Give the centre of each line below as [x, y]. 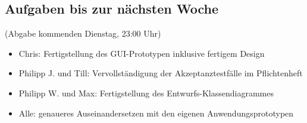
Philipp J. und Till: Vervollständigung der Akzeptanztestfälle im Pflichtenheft [161, 73]
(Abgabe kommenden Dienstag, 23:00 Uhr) [83, 33]
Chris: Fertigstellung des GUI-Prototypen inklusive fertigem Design [142, 53]
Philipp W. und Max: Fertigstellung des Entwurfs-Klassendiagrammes [146, 93]
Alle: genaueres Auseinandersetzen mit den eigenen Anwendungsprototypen [156, 113]
